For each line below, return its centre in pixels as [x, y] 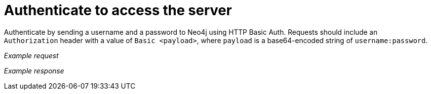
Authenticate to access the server [118, 10]
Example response [34, 70]
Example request [31, 55]
